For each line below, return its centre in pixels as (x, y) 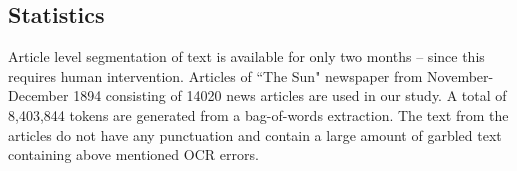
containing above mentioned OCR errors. (133, 154)
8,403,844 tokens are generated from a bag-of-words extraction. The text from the (258, 114)
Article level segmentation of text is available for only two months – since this (246, 56)
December (38, 95)
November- (460, 75)
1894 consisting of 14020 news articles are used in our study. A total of (290, 95)
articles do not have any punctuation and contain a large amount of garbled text (255, 134)
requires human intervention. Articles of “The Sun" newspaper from (215, 75)
